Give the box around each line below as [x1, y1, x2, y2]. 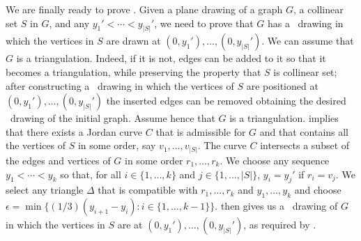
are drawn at [106, 33, 161, 48]
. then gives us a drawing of [215, 199, 338, 213]
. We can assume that [261, 33, 354, 48]
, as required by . [243, 217, 316, 232]
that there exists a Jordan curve [6, 124, 143, 139]
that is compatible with [98, 182, 198, 197]
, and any [49, 15, 90, 30]
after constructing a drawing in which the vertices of [6, 78, 234, 93]
